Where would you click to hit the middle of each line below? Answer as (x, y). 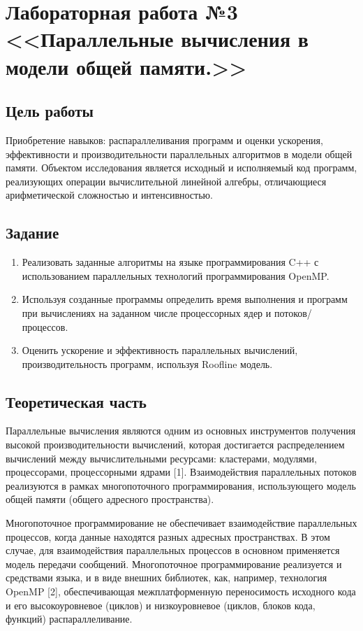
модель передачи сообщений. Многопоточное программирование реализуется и (174, 563)
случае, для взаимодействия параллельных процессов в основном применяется (173, 550)
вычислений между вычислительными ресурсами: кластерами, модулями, (161, 458)
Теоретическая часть (76, 401)
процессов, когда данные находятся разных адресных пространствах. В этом (168, 536)
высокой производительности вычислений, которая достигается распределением (175, 445)
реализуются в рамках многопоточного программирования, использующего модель (181, 485)
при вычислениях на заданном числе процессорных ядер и (147, 312)
